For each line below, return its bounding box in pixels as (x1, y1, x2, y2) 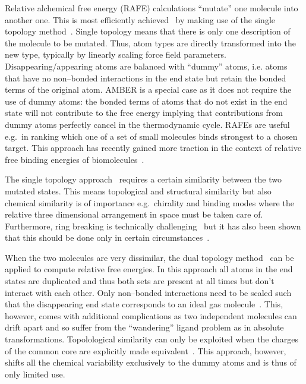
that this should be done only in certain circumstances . (5, 231, 210, 244)
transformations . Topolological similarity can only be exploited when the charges (5, 333, 298, 345)
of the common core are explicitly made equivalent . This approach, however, (5, 344, 286, 357)
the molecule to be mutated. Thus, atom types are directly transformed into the (5, 36, 296, 49)
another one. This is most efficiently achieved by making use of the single (5, 13, 275, 26)
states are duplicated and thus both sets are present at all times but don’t (5, 275, 275, 287)
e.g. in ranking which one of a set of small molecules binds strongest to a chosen (5, 130, 298, 142)
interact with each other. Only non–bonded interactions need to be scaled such (5, 286, 292, 298)
